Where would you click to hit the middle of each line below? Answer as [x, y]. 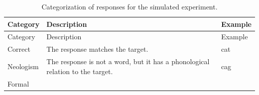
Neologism [23, 66]
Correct [19, 49]
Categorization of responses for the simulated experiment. [129, 6]
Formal [18, 83]
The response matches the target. [97, 49]
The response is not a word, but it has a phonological [128, 61]
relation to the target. [80, 71]
